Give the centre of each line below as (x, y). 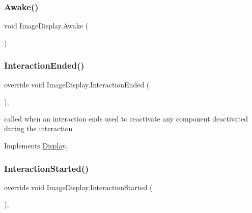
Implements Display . (36, 145)
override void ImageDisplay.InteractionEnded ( (77, 84)
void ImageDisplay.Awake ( (46, 26)
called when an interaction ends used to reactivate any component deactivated (126, 118)
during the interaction (38, 128)
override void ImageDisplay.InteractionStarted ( (78, 187)
